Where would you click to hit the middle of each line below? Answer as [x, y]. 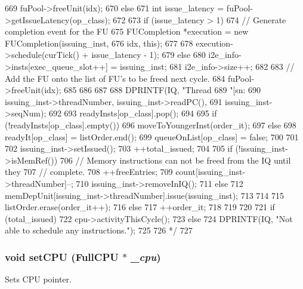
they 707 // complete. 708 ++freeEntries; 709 [89, 172]
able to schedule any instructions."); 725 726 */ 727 [99, 230]
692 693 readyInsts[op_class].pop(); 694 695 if [133, 113]
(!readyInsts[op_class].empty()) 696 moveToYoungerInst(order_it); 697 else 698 [151, 124]
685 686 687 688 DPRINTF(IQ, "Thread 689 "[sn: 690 [163, 90]
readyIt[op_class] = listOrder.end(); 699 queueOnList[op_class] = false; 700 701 [152, 136]
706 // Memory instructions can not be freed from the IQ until [175, 160]
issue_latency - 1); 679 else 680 [149, 55]
